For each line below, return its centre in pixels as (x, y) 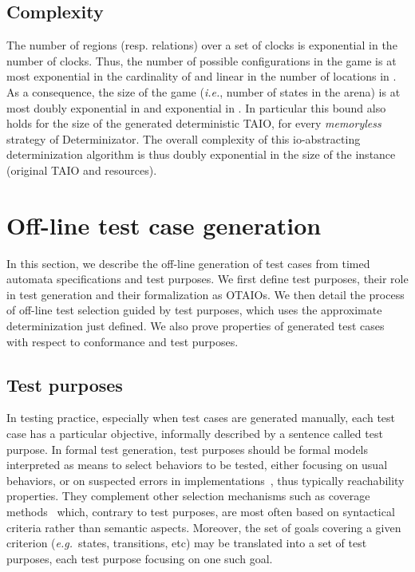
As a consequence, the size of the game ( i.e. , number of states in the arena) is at (204, 91)
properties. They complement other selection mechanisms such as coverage (188, 496)
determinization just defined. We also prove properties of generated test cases (196, 326)
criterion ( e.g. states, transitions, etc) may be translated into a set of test (187, 543)
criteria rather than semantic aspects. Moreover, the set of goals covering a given (204, 527)
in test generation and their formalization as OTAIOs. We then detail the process (206, 294)
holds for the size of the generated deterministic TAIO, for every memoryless (194, 123)
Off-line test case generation (164, 225)
